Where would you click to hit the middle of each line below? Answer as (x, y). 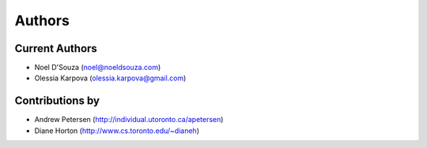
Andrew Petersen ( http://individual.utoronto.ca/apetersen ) (129, 120)
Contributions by (57, 101)
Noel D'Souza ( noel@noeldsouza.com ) (98, 68)
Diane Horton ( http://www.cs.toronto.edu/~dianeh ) (117, 131)
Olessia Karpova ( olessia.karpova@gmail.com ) (110, 78)
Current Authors (56, 48)
